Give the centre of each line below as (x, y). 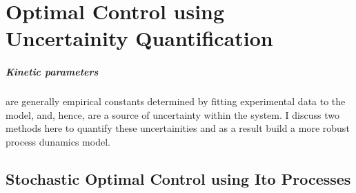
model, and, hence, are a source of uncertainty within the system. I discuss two (172, 114)
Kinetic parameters (52, 72)
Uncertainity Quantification (139, 38)
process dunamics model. (58, 141)
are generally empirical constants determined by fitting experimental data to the (176, 101)
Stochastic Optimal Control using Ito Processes (178, 178)
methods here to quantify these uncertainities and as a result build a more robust (178, 128)
